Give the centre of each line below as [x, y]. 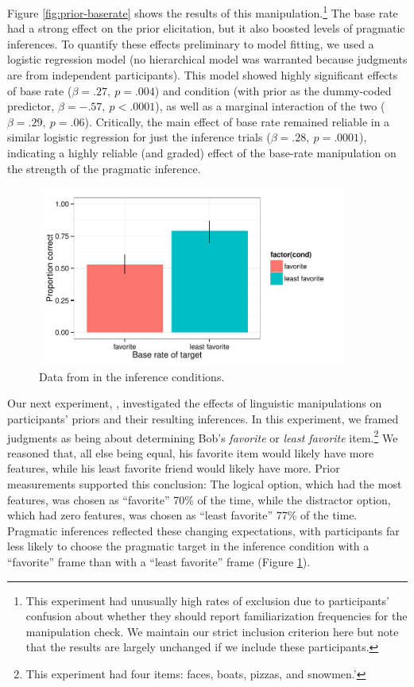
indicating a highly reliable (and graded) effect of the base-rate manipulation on [202, 152]
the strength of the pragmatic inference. [104, 168]
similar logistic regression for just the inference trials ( [139, 137]
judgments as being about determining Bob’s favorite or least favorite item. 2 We [203, 436]
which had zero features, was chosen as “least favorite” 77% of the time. [182, 515]
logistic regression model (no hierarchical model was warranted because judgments [207, 59]
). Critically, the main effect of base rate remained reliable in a [237, 121]
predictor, [31, 106]
